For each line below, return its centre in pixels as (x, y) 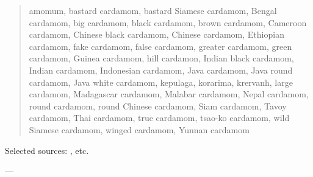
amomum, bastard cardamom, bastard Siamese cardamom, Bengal (153, 10)
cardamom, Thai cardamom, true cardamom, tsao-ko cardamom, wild (159, 118)
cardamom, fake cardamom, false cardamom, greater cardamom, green (160, 46)
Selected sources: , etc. (47, 150)
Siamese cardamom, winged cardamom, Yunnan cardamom (139, 129)
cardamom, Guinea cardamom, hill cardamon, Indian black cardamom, (161, 58)
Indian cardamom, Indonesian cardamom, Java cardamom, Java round (161, 70)
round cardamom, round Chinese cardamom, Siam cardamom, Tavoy (158, 106)
